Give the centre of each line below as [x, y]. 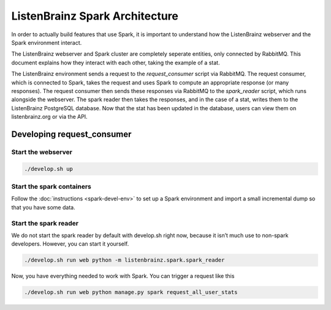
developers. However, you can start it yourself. [70, 244]
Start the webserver [42, 152]
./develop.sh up [49, 169]
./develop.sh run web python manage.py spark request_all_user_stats [131, 292]
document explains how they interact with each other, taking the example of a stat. [116, 62]
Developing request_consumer [71, 134]
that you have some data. [44, 207]
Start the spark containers [51, 186]
